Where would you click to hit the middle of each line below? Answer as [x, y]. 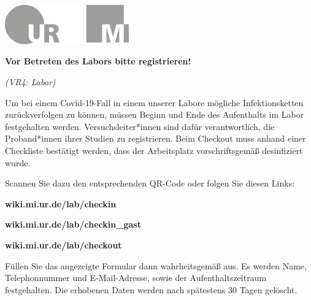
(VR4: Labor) [30, 81]
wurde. [18, 162]
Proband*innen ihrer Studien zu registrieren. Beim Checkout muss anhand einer [155, 138]
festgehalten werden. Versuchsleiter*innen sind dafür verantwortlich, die [140, 126]
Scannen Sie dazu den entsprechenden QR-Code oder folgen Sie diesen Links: [150, 183]
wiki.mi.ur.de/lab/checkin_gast [73, 224]
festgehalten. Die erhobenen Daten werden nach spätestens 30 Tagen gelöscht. [151, 289]
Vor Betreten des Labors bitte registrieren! [98, 61]
